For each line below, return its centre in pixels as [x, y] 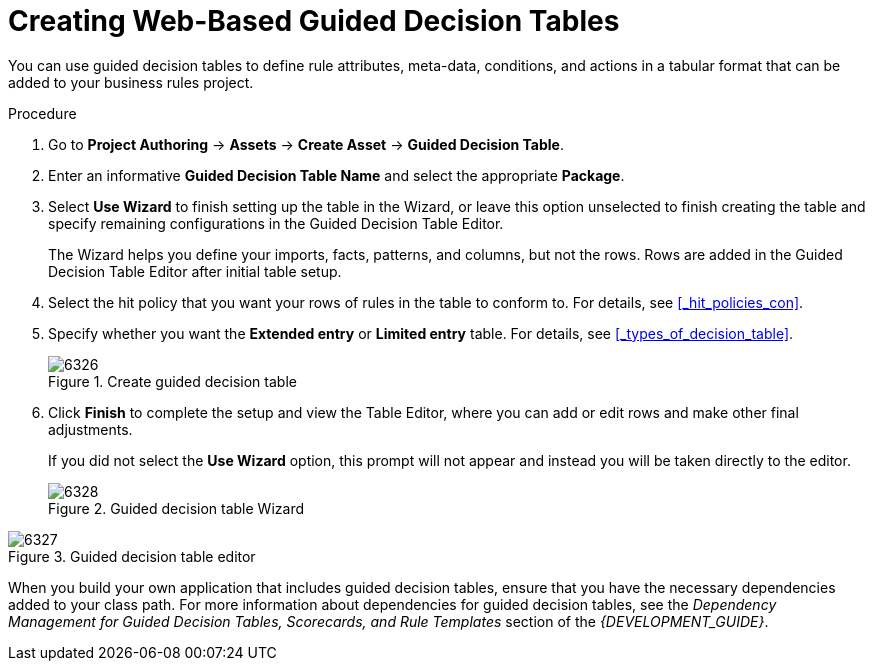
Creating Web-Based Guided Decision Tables [314, 21]
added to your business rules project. [131, 82]
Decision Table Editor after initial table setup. [195, 271]
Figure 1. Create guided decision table [172, 381]
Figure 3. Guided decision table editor [132, 556]
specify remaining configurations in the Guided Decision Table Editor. [276, 223]
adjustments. [90, 429]
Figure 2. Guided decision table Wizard [176, 508]
